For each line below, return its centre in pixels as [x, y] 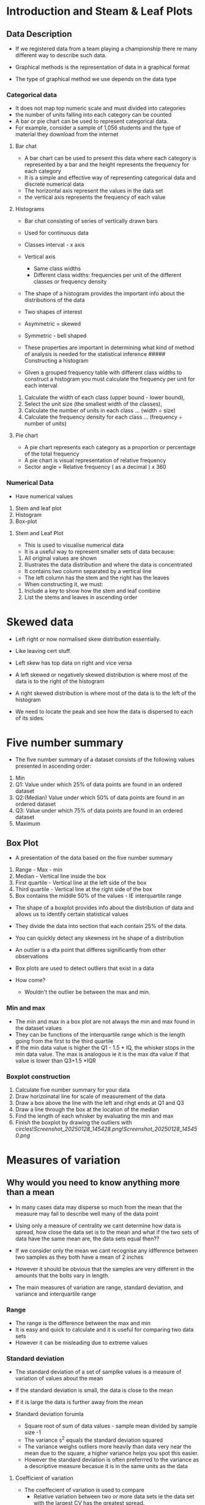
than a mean [31, 1192]
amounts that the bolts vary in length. [62, 1275]
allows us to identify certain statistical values [72, 914]
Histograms [30, 209]
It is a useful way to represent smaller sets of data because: [100, 551]
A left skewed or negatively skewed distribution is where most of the [101, 675]
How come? [30, 980]
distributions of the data [54, 300]
